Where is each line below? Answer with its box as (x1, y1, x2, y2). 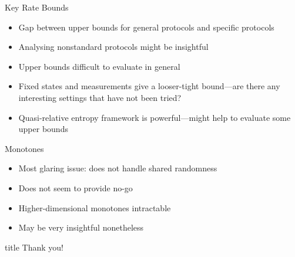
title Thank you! (5, 241, 63, 253)
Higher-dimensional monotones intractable (18, 201, 171, 214)
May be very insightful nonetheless (18, 221, 144, 234)
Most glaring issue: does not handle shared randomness (18, 162, 217, 174)
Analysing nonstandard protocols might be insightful (18, 40, 209, 53)
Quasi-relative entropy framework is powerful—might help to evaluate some (18, 111, 291, 123)
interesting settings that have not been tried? (18, 91, 182, 103)
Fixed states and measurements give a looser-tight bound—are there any (18, 80, 280, 92)
